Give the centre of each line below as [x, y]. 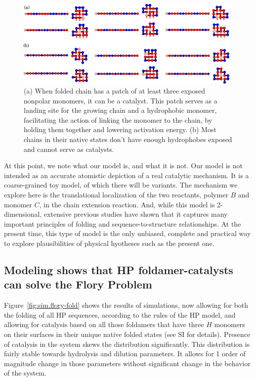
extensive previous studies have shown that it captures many [136, 214]
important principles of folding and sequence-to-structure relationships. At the [123, 223]
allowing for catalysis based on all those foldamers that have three [104, 324]
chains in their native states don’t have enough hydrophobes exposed [128, 139]
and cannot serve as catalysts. [69, 149]
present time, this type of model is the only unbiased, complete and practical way [127, 233]
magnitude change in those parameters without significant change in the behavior [127, 363]
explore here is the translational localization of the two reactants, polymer [116, 195]
